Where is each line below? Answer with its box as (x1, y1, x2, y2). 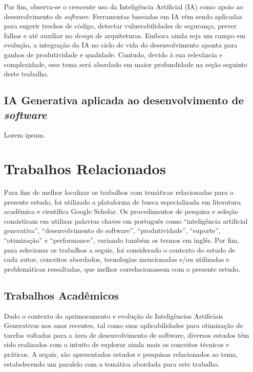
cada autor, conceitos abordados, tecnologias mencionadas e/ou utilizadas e (4, 254, 230, 264)
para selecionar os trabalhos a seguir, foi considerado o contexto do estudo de (4, 244, 235, 255)
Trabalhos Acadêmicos (4, 287, 119, 302)
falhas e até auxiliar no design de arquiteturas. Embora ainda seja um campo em (4, 30, 246, 40)
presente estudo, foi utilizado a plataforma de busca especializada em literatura (4, 196, 241, 207)
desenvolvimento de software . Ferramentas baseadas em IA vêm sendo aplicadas (4, 11, 242, 21)
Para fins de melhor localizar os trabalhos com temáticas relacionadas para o (4, 187, 233, 197)
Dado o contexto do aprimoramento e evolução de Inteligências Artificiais (4, 310, 223, 321)
